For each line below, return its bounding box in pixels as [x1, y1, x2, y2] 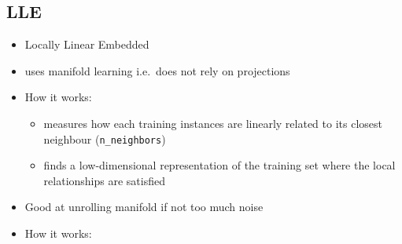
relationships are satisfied [43, 172, 165, 188]
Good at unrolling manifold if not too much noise [24, 198, 264, 215]
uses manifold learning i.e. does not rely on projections [24, 62, 290, 78]
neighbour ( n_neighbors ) [43, 130, 166, 147]
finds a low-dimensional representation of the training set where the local [43, 157, 396, 173]
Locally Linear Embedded [24, 36, 149, 53]
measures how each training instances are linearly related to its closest [43, 115, 382, 131]
